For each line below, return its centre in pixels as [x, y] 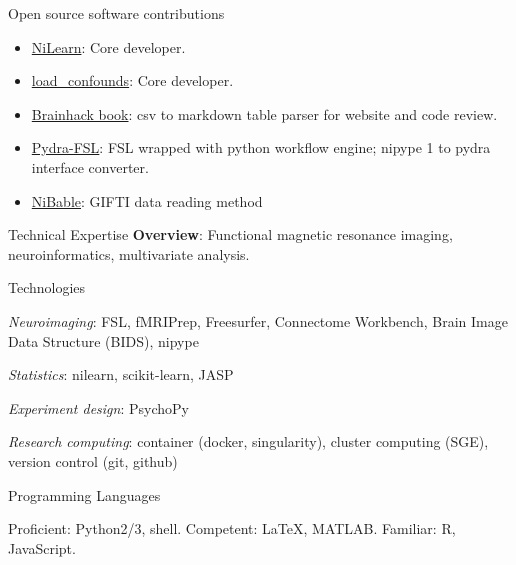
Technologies [47, 287]
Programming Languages [84, 494]
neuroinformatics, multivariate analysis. [129, 253]
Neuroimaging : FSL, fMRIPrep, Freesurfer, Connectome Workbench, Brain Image [258, 320]
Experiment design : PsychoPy [98, 407]
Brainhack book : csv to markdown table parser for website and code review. [264, 113]
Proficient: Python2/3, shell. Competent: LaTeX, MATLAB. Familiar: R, [232, 528]
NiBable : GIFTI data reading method [147, 200]
